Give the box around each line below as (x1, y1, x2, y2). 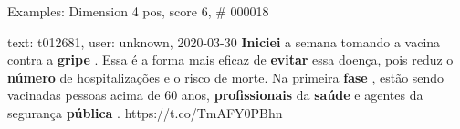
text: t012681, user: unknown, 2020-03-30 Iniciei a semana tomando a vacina (7, 32, 441, 51)
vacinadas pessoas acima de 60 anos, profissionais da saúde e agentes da (7, 85, 423, 104)
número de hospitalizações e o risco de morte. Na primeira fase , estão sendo (7, 67, 444, 86)
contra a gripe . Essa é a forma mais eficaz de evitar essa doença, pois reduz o (7, 50, 454, 69)
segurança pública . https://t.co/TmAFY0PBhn (7, 103, 283, 122)
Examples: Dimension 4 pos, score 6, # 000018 (7, 2, 269, 20)
